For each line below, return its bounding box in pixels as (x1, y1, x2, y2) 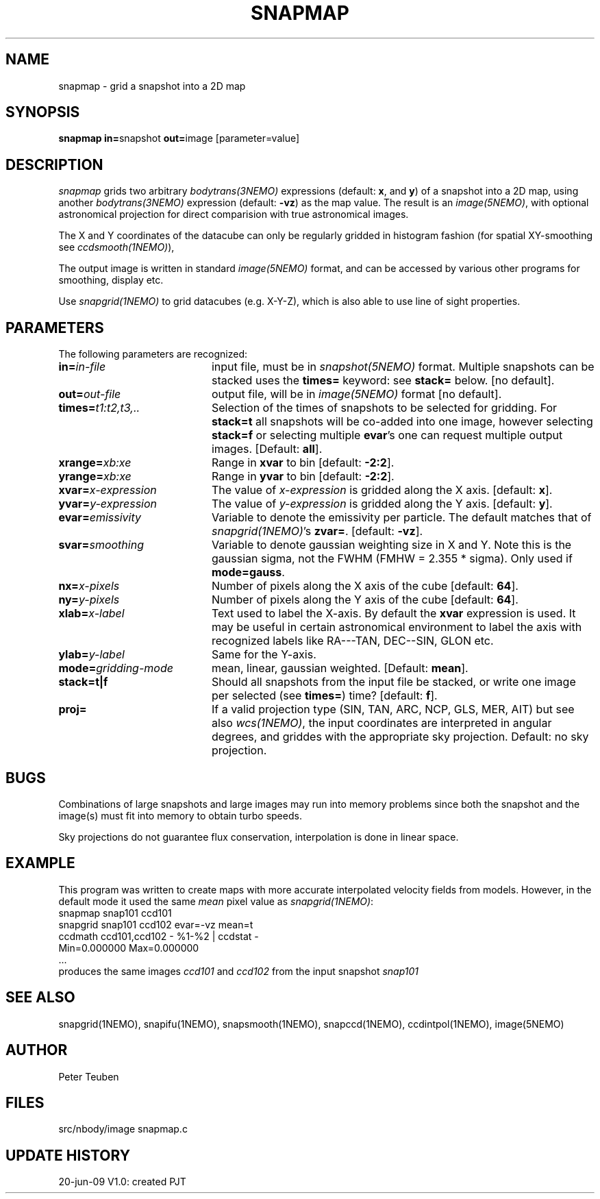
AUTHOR (5, 1041, 68, 1059)
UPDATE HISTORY (5, 1146, 131, 1164)
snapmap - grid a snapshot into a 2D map (58, 79, 246, 92)
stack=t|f (58, 675, 108, 689)
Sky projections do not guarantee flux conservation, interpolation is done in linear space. (58, 830, 459, 843)
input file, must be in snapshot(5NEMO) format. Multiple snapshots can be (211, 360, 595, 374)
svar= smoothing (58, 538, 144, 552)
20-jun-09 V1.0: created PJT (58, 1176, 186, 1188)
